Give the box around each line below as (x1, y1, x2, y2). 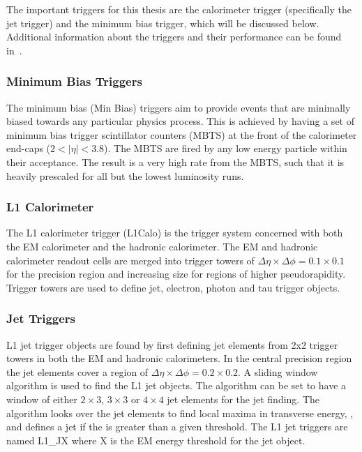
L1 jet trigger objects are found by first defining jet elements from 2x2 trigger (6, 337, 338, 352)
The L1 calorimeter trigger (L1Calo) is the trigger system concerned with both (6, 225, 343, 240)
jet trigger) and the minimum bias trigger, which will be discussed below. (6, 15, 319, 30)
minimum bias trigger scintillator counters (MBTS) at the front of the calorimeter (6, 127, 357, 142)
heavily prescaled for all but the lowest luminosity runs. (6, 168, 244, 183)
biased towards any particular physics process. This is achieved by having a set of (6, 114, 354, 128)
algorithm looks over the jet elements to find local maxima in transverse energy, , (6, 405, 354, 420)
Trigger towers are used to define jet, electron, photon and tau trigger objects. (6, 280, 340, 294)
